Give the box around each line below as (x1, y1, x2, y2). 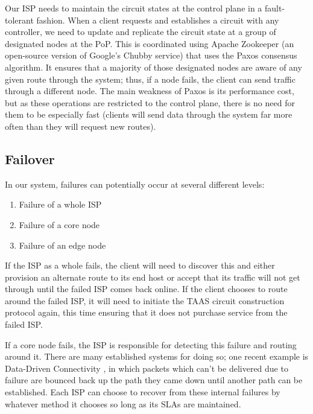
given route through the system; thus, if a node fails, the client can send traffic (5, 72, 296, 85)
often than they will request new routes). (5, 119, 156, 132)
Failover (5, 149, 55, 168)
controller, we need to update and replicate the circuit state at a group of (5, 25, 276, 38)
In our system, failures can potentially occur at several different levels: (5, 177, 265, 190)
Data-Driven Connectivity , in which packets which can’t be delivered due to (5, 361, 288, 374)
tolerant (5, 13, 34, 26)
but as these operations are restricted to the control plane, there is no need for (5, 96, 295, 109)
